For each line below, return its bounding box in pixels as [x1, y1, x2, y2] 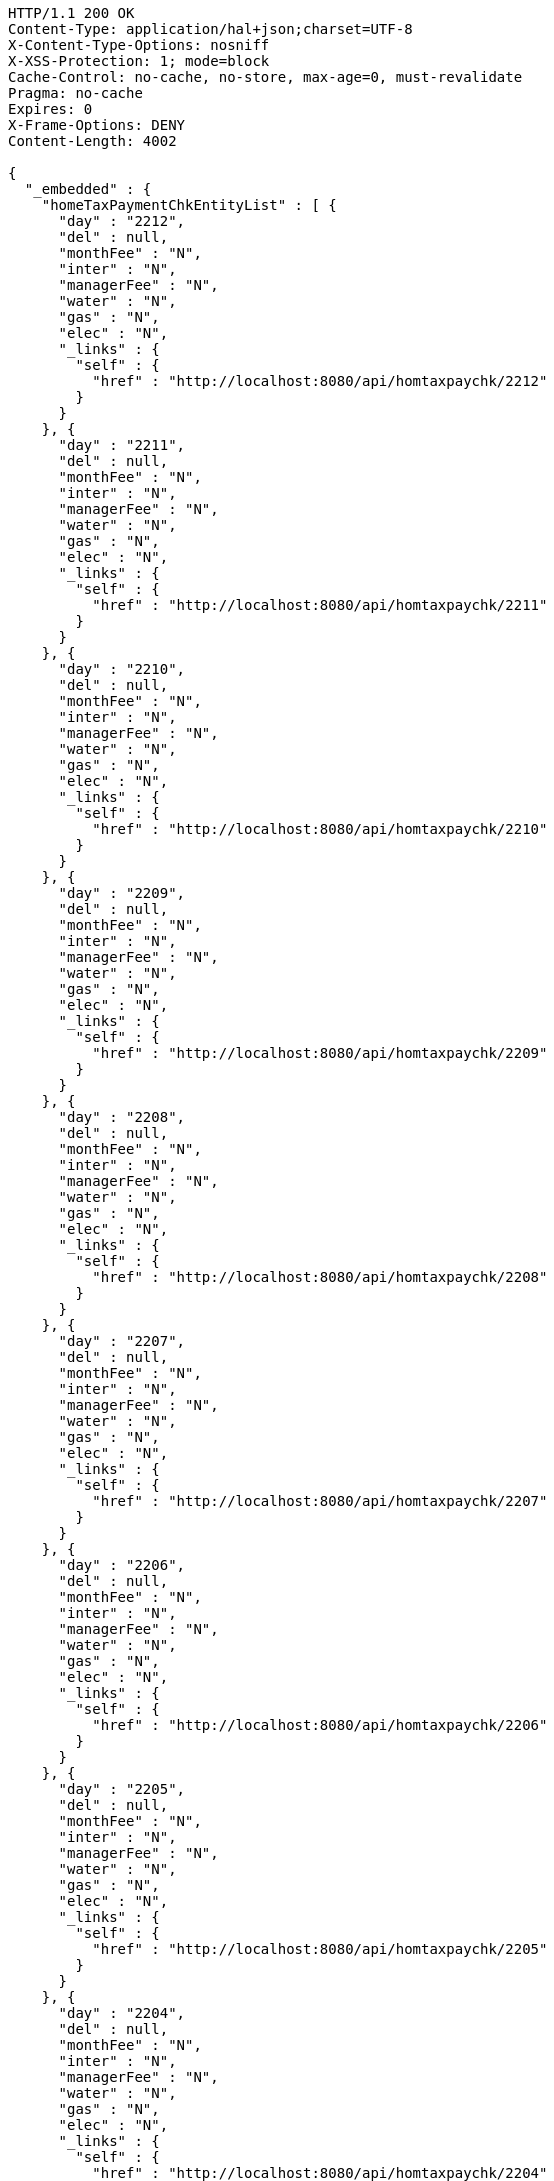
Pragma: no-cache [8, 85, 143, 101]
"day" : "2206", [58, 1557, 186, 1573]
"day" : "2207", [58, 1333, 186, 1349]
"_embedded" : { [24, 181, 152, 197]
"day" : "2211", [58, 437, 186, 453]
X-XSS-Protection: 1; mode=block [8, 53, 270, 69]
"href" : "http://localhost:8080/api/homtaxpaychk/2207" [92, 1493, 548, 1509]
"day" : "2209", [58, 885, 186, 901]
